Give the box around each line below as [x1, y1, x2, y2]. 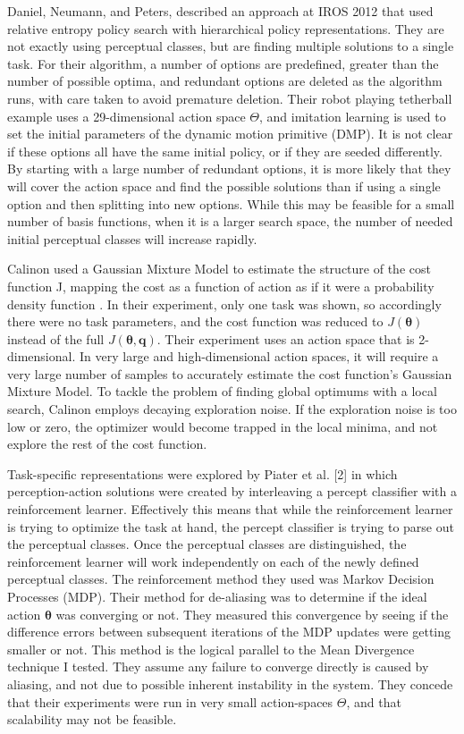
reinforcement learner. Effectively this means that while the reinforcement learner [7, 500, 453, 519]
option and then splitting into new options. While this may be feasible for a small [7, 194, 455, 213]
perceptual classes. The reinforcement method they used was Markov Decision [7, 569, 434, 588]
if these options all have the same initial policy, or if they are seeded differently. [7, 141, 443, 160]
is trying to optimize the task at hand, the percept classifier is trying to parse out [7, 517, 454, 536]
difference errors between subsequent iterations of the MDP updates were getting [7, 622, 451, 641]
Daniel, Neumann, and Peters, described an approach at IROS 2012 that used [7, 2, 434, 20]
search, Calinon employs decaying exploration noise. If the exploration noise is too [7, 400, 457, 418]
